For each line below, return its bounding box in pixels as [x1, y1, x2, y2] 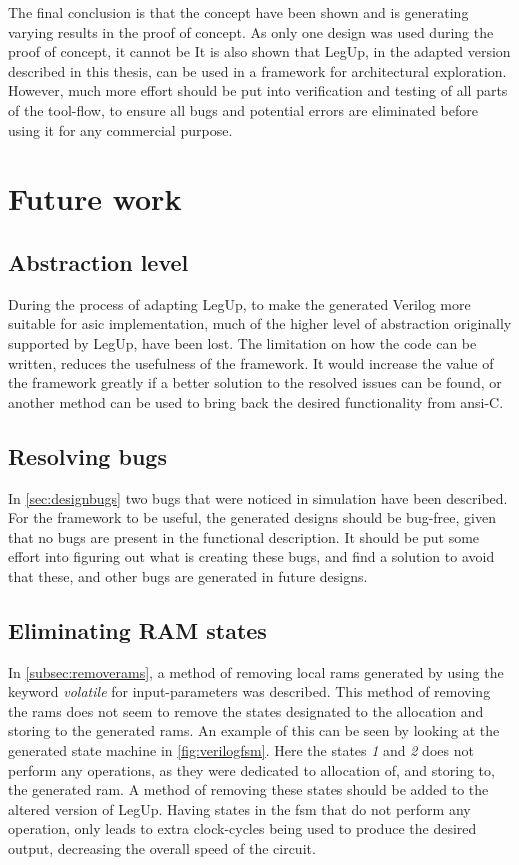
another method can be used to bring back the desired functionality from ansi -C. [8, 391, 504, 412]
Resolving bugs [8, 440, 167, 471]
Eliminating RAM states [8, 614, 267, 645]
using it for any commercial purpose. [8, 119, 233, 140]
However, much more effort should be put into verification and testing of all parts [8, 80, 508, 101]
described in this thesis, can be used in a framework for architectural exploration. [8, 60, 507, 81]
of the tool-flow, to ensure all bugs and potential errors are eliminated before [8, 99, 478, 120]
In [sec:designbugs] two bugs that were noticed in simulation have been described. [8, 487, 508, 508]
